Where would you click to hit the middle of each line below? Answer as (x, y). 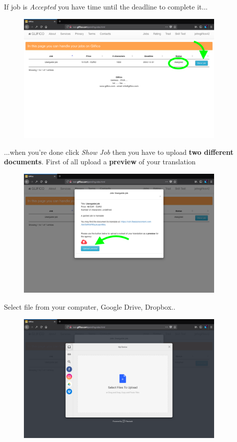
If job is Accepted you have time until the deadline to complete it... (106, 6)
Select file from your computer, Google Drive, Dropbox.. (90, 306)
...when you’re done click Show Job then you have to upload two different (119, 152)
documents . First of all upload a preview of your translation (100, 162)
